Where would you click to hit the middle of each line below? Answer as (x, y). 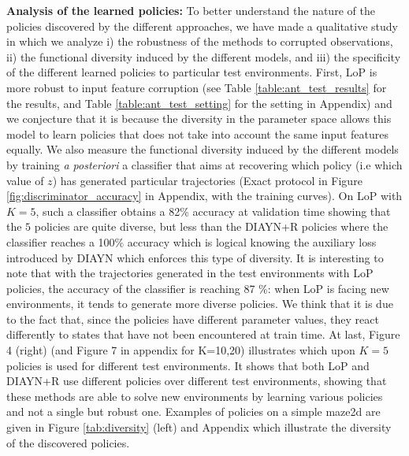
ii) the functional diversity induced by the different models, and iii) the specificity (204, 56)
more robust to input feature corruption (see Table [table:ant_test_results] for (197, 87)
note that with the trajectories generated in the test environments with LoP (190, 273)
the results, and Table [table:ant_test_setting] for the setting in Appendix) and (199, 103)
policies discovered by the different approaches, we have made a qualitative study (202, 26)
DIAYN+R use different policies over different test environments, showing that (197, 381)
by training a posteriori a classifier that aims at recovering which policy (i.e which (204, 164)
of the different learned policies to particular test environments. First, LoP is (192, 72)
